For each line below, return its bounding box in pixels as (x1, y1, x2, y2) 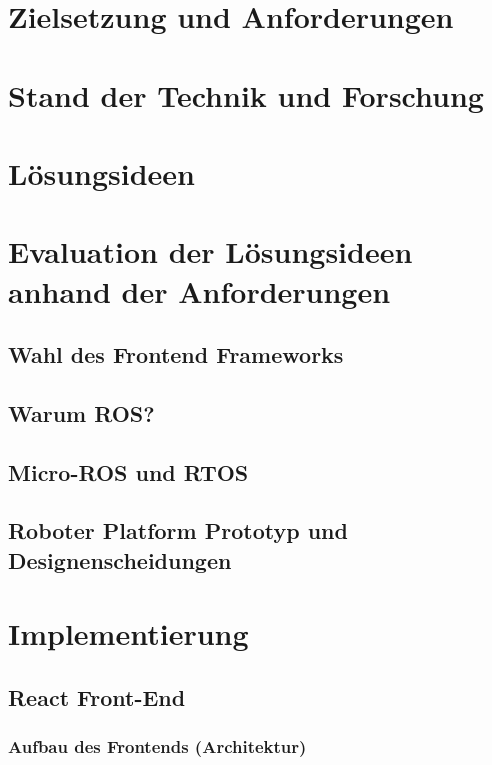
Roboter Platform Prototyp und (8, 515, 348, 546)
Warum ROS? (8, 397, 155, 428)
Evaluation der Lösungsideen (8, 231, 413, 272)
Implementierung (8, 613, 249, 654)
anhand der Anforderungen (8, 270, 391, 311)
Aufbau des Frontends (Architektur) (8, 734, 307, 759)
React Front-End (8, 681, 186, 712)
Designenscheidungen (8, 544, 232, 575)
